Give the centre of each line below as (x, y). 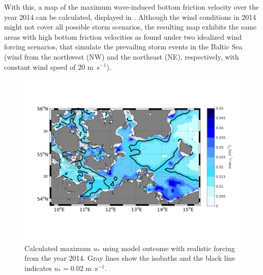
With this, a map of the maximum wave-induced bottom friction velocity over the (132, 7)
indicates (38, 268)
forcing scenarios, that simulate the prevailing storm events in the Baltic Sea (123, 47)
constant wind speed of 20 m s (52, 66)
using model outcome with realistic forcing (169, 248)
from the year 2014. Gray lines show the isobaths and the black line (130, 258)
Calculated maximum (58, 248)
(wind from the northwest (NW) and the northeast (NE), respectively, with (122, 56)
